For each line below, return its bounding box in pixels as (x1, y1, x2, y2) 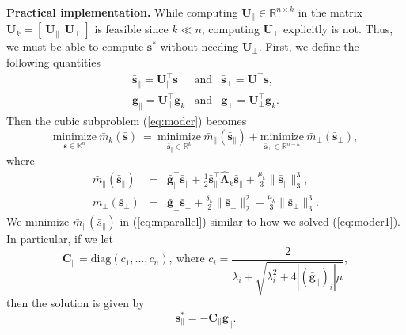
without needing (160, 38, 239, 55)
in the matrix (298, 4, 362, 20)
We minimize (6, 213, 70, 230)
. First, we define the (258, 38, 359, 55)
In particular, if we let (6, 230, 114, 247)
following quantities (6, 54, 101, 70)
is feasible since (94, 21, 169, 37)
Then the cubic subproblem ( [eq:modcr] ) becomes (6, 112, 247, 129)
